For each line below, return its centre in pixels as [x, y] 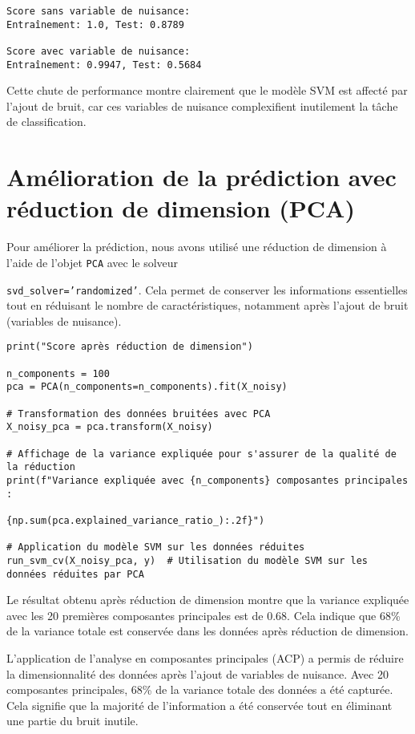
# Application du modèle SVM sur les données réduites [156, 547]
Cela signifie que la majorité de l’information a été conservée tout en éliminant [199, 705]
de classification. [46, 122]
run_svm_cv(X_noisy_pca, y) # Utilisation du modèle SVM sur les [187, 560]
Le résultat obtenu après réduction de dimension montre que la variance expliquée [208, 600]
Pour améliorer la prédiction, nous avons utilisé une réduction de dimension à [197, 247]
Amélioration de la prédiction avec [201, 177]
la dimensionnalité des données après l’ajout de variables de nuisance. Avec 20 [197, 673]
